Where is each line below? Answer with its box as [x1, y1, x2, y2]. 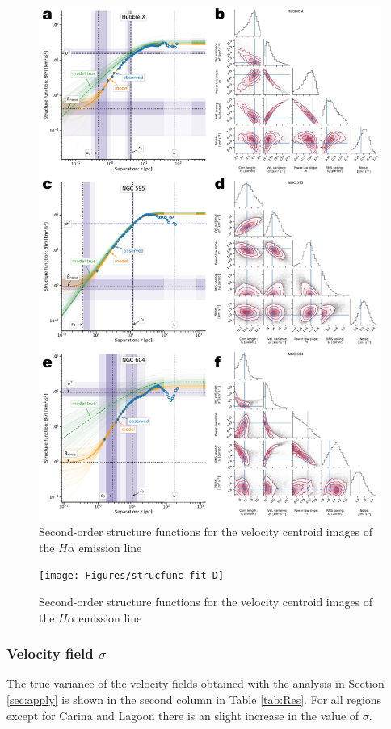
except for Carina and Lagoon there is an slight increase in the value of [6, 706, 359, 723]
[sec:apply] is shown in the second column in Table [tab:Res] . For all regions [6, 691, 382, 708]
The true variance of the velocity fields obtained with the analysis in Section [6, 675, 385, 692]
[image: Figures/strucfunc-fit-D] [39, 570, 225, 582]
